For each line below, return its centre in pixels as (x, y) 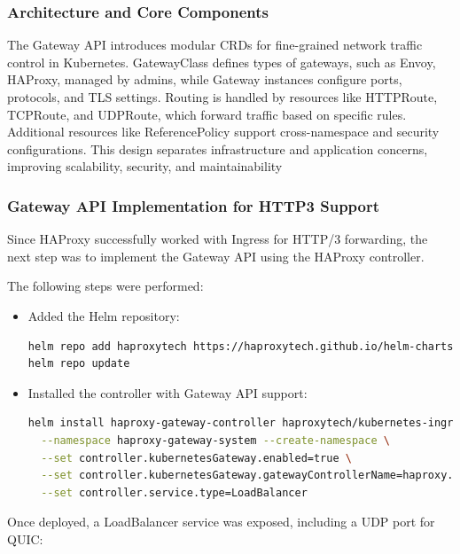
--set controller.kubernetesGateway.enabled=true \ (196, 458)
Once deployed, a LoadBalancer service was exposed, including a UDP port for (221, 522)
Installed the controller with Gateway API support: (168, 392)
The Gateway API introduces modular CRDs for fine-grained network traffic (215, 45)
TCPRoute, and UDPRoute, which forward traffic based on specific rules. (207, 114)
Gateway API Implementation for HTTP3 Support (194, 205)
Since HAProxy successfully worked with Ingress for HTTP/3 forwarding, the (218, 239)
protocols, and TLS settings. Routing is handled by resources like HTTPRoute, (222, 97)
